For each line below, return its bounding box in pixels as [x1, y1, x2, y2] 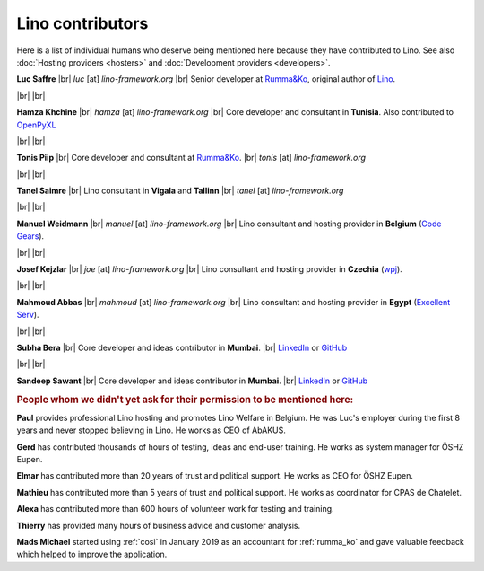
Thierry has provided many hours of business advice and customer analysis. [16, 520, 301, 531]
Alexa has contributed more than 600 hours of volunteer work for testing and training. [16, 504, 335, 514]
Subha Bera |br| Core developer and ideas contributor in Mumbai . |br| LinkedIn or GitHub [16, 342, 348, 353]
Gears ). [16, 231, 45, 242]
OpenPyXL [16, 119, 56, 130]
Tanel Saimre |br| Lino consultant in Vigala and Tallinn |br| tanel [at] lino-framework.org [16, 185, 344, 197]
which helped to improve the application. [16, 549, 168, 560]
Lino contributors [16, 13, 149, 33]
